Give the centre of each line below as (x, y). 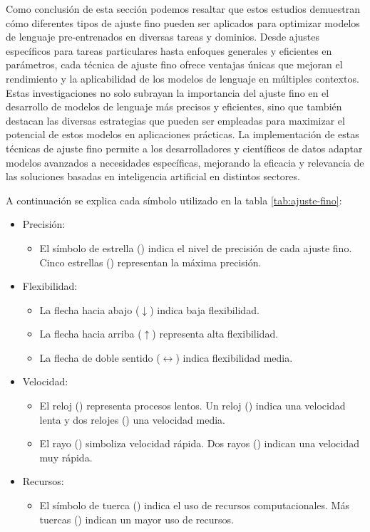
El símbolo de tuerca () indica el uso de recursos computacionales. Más (194, 505)
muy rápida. (66, 457)
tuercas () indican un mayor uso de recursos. (137, 519)
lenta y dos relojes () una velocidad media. (132, 419)
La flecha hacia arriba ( (91, 334)
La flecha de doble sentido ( (100, 357)
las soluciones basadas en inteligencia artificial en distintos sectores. (153, 176)
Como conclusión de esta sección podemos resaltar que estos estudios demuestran (183, 9)
